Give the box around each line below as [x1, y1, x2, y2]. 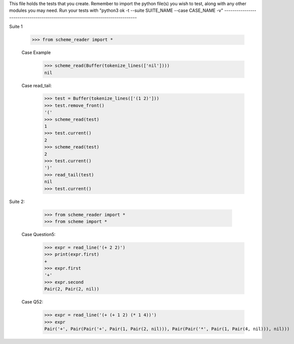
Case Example [21, 49, 51, 55]
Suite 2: [9, 198, 25, 204]
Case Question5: [21, 231, 56, 237]
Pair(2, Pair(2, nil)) [44, 286, 99, 292]
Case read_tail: [21, 82, 52, 89]
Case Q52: [21, 299, 44, 305]
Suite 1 [9, 24, 23, 30]
